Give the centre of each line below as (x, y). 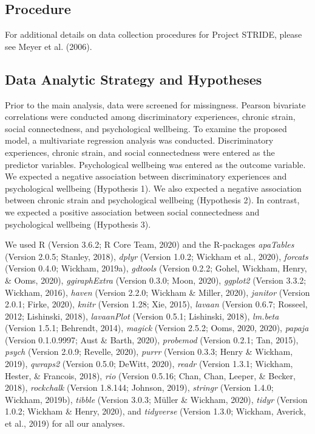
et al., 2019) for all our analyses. (65, 423)
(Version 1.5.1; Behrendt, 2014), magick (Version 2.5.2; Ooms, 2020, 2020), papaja (157, 328)
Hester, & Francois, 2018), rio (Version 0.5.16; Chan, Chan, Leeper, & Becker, (150, 375)
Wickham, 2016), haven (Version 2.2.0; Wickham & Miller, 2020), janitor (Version (157, 292)
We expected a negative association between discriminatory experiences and (146, 176)
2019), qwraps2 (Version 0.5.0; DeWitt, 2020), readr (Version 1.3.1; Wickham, (149, 364)
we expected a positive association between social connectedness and (132, 212)
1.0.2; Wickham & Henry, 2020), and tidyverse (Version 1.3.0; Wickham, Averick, (155, 411)
